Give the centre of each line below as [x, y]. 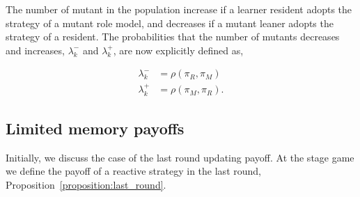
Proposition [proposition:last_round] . [86, 185]
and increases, [35, 50]
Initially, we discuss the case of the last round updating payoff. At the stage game [180, 157]
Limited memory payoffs [95, 128]
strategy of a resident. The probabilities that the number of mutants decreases [173, 37]
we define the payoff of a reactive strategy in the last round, [133, 171]
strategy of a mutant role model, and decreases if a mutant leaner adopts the [170, 23]
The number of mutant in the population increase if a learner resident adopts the [179, 9]
